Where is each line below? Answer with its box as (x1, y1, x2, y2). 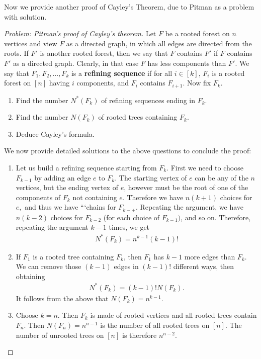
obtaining (16, 271, 45, 281)
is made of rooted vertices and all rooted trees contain (90, 310, 257, 320)
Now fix (187, 77, 211, 88)
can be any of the (195, 172, 248, 183)
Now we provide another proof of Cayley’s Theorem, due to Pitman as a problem (4, 2, 254, 12)
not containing (72, 192, 117, 202)
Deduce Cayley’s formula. (16, 128, 95, 139)
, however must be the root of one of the (124, 182, 248, 193)
